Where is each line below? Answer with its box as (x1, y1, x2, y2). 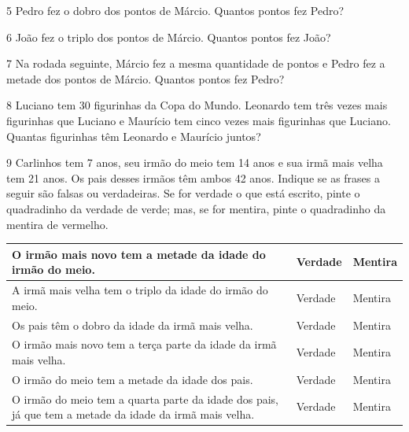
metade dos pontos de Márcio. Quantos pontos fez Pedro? (6, 70, 285, 87)
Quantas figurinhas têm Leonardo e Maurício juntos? (6, 127, 261, 144)
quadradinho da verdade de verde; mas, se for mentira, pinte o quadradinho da (6, 200, 386, 216)
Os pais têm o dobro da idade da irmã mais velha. (12, 316, 253, 333)
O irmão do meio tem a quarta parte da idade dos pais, (12, 390, 278, 407)
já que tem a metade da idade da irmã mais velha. (12, 406, 255, 423)
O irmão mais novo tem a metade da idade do (12, 246, 266, 262)
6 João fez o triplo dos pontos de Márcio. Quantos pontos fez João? (6, 28, 331, 45)
